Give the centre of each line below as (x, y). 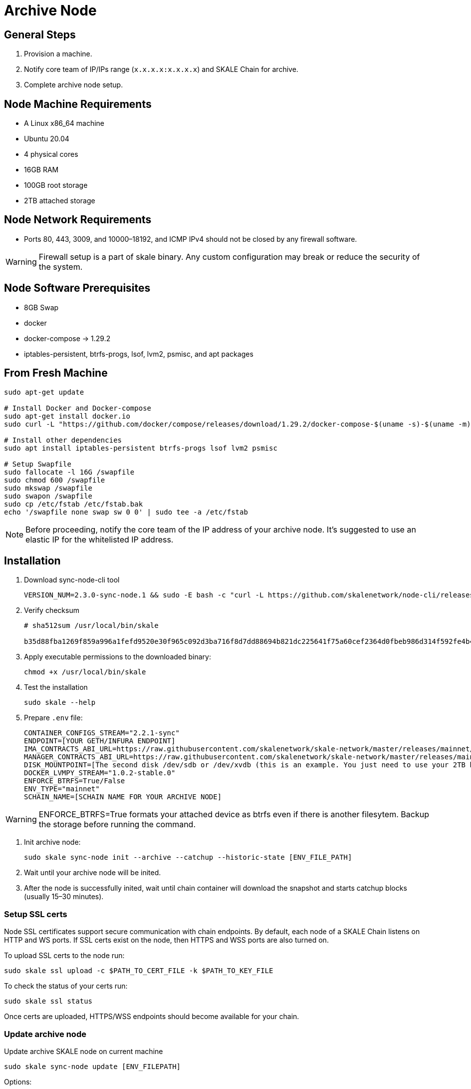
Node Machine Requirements (78, 104)
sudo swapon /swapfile (48, 496)
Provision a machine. (58, 54)
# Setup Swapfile (38, 464)
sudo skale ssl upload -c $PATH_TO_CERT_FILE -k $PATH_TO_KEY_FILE (139, 971)
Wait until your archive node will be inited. (93, 873)
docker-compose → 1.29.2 (67, 338)
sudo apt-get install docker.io (67, 416)
